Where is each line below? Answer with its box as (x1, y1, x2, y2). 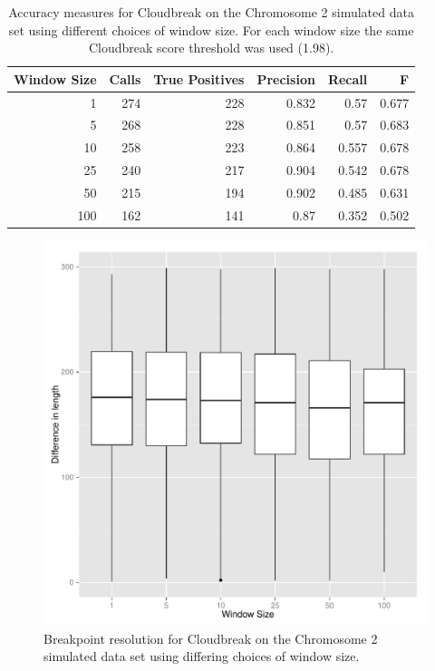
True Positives (153, 69, 245, 88)
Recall (327, 69, 368, 88)
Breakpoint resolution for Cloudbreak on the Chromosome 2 (43, 628, 378, 647)
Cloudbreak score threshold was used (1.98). (88, 38, 334, 57)
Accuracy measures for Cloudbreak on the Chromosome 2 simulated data (8, 3, 414, 21)
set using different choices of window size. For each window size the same (8, 20, 414, 39)
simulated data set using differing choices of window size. (43, 647, 360, 666)
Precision (256, 69, 315, 88)
